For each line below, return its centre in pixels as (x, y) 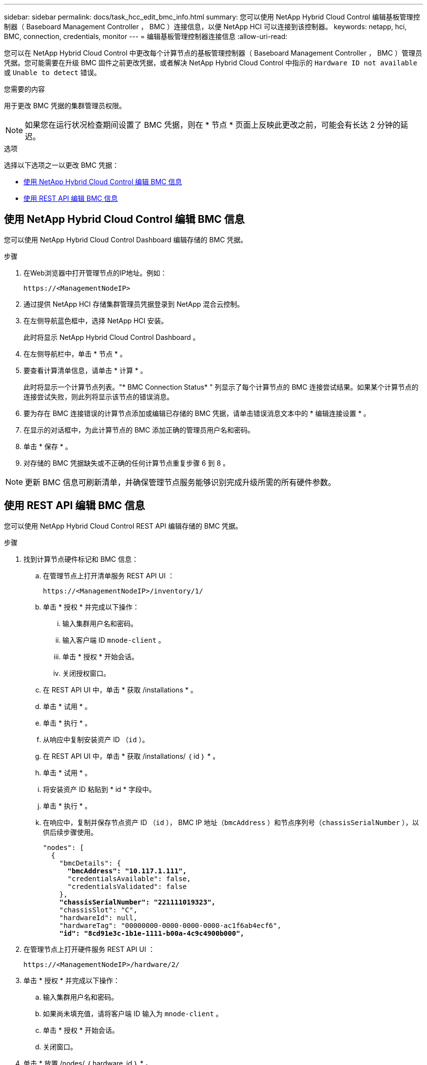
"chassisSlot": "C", (98, 910)
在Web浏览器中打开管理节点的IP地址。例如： (95, 273)
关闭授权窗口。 (86, 673)
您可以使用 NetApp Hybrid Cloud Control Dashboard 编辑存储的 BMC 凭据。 (126, 239)
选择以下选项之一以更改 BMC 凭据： (61, 165)
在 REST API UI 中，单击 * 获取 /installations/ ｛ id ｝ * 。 (131, 756)
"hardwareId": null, (98, 917)
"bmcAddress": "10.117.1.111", (127, 871)
